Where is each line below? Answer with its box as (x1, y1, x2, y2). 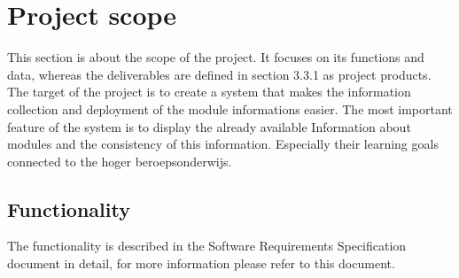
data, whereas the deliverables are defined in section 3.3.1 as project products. (7, 65, 432, 83)
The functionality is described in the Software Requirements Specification (7, 236, 407, 255)
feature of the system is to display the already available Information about (7, 117, 411, 135)
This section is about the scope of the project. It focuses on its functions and (7, 48, 424, 66)
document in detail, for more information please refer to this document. (7, 254, 395, 273)
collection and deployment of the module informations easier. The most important (7, 99, 453, 118)
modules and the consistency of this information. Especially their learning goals (7, 135, 439, 153)
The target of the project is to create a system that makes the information (7, 82, 411, 101)
